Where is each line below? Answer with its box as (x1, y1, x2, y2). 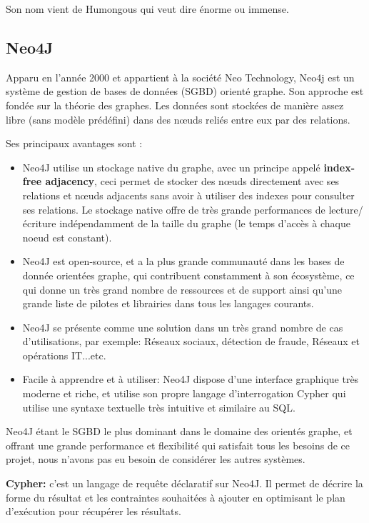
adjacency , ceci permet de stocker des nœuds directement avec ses (45, 174, 340, 189)
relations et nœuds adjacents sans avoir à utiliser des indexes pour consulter (22, 187, 355, 202)
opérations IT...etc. (22, 347, 106, 362)
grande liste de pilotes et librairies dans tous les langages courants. (22, 296, 314, 311)
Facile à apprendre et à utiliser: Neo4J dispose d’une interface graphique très (22, 372, 359, 387)
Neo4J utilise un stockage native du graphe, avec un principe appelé (22, 159, 320, 174)
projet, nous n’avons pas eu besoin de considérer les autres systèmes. (6, 452, 305, 467)
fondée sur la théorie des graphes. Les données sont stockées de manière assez (6, 97, 344, 112)
